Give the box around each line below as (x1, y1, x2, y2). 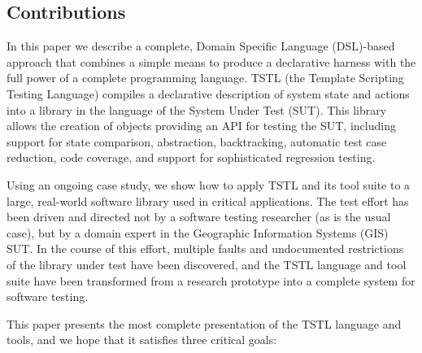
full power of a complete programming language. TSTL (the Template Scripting (7, 69, 404, 86)
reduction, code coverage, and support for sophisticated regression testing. (7, 149, 376, 166)
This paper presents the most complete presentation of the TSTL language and (7, 315, 402, 332)
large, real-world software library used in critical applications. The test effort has (7, 192, 409, 209)
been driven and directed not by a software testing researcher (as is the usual (7, 208, 391, 225)
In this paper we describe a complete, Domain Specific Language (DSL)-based (7, 37, 395, 54)
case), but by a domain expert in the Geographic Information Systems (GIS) (7, 224, 389, 241)
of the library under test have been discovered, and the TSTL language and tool (7, 255, 407, 272)
